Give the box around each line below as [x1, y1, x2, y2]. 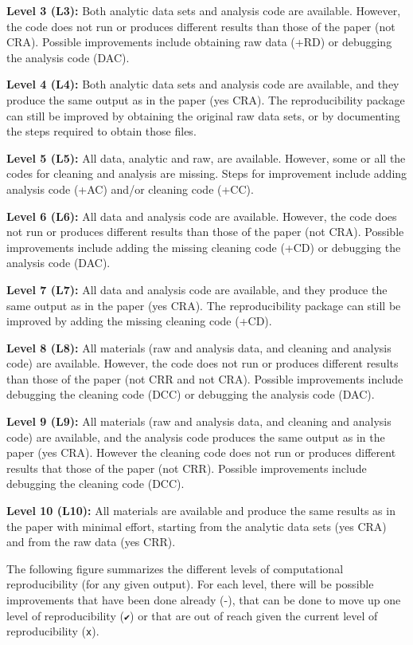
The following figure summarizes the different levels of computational [6, 560, 344, 576]
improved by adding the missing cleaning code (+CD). [6, 313, 272, 329]
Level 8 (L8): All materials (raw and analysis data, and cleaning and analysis [6, 339, 392, 356]
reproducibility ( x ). [6, 623, 99, 639]
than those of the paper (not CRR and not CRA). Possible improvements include [6, 370, 403, 387]
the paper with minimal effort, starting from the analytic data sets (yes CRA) [6, 517, 387, 534]
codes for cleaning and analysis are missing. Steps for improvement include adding [6, 165, 407, 182]
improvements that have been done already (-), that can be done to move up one [6, 592, 401, 608]
